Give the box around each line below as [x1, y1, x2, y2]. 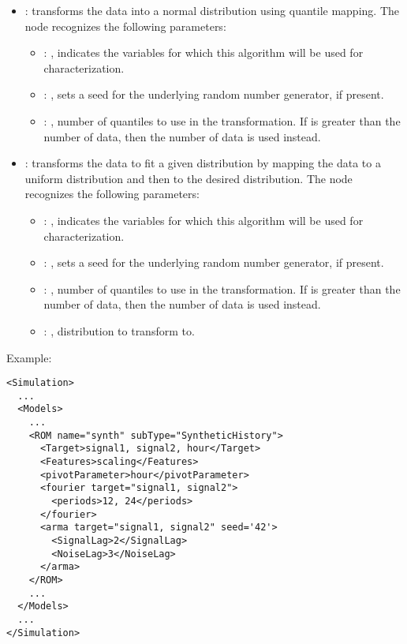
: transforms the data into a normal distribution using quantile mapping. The [24, 2, 399, 18]
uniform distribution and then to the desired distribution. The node [24, 170, 353, 186]
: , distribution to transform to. [43, 322, 195, 339]
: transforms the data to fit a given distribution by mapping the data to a [24, 155, 381, 171]
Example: [6, 349, 52, 365]
